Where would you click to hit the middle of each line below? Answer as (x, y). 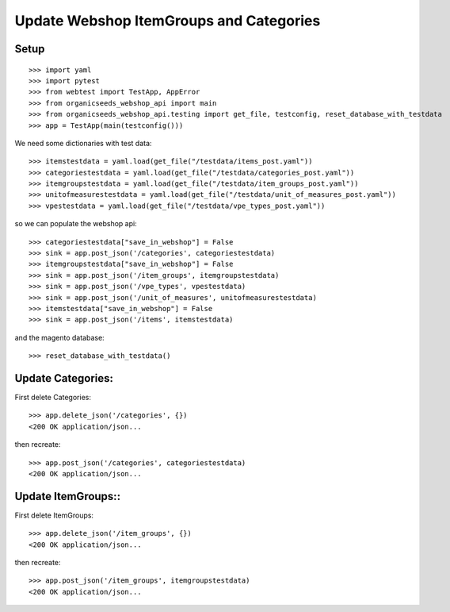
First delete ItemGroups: (54, 515)
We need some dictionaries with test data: (83, 143)
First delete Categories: (53, 398)
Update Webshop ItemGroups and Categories (168, 21)
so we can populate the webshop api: (76, 224)
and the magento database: (59, 337)
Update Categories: (64, 378)
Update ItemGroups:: (68, 496)
